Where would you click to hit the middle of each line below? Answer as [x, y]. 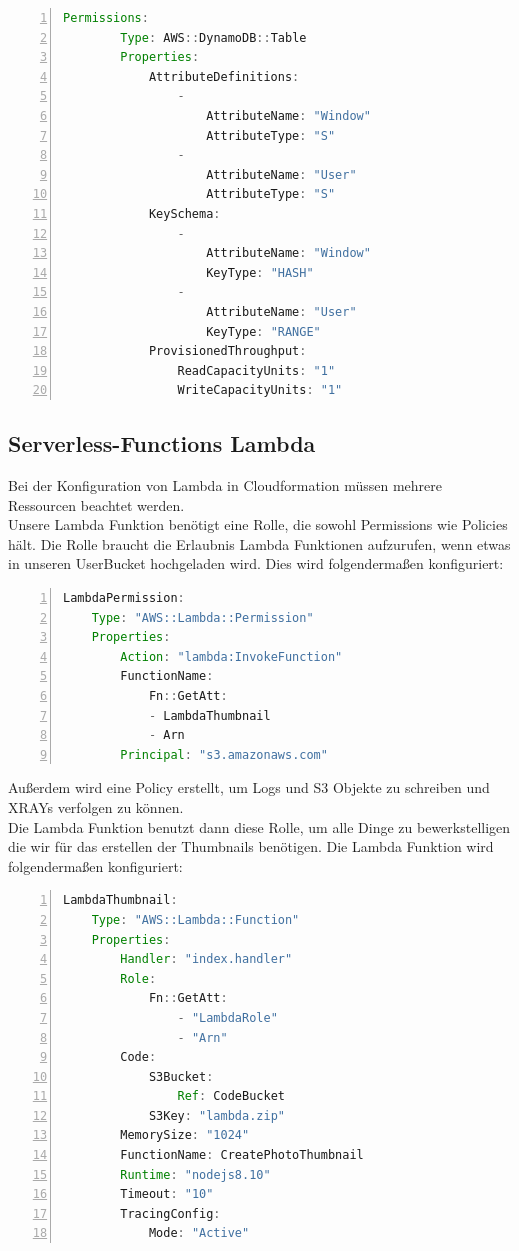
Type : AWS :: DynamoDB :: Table [213, 37]
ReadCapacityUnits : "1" [256, 370]
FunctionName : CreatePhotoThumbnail [242, 1155]
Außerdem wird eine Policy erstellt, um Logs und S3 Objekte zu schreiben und [249, 787]
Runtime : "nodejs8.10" [195, 1174]
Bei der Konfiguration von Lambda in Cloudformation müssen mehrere [225, 485]
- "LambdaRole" [227, 1017]
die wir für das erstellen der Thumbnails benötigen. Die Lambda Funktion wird [251, 846]
